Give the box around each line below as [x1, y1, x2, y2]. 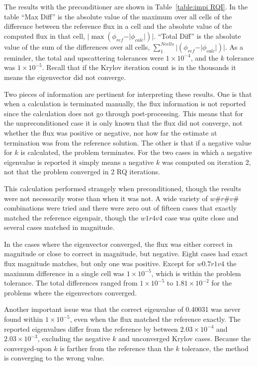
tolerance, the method [181, 343, 249, 353]
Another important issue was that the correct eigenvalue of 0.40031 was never [4, 304, 241, 314]
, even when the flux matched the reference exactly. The [70, 314, 241, 324]
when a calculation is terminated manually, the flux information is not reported [4, 98, 246, 109]
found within [4, 314, 43, 324]
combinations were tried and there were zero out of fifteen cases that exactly [4, 203, 237, 213]
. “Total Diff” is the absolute [154, 30, 241, 41]
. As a [225, 41, 244, 52]
